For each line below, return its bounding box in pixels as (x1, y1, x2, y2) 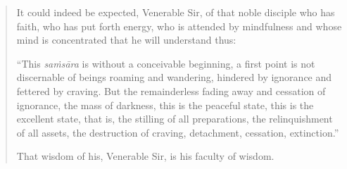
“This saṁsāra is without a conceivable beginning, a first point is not (16, 56, 315, 70)
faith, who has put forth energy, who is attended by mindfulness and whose (16, 18, 342, 33)
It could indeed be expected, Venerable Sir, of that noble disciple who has (16, 5, 335, 19)
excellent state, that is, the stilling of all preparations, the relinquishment (16, 111, 333, 126)
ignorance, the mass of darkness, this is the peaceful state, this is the (16, 97, 314, 112)
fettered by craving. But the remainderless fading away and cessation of (16, 83, 326, 98)
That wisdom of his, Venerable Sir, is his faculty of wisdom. (16, 149, 275, 163)
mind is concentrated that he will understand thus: (16, 32, 236, 47)
